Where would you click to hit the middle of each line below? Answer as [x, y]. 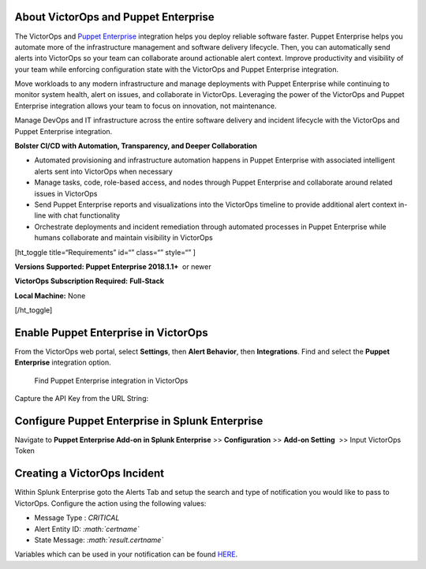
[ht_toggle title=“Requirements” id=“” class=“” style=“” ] [105, 252]
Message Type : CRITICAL [77, 518]
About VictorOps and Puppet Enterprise [114, 17]
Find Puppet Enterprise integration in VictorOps [111, 380]
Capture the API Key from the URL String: [82, 399]
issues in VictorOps [66, 193]
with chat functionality [84, 215]
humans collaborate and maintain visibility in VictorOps [123, 238]
